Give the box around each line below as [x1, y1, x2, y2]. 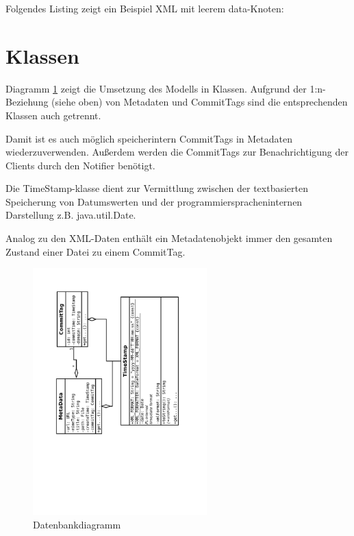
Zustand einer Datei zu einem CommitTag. [5, 244, 186, 258]
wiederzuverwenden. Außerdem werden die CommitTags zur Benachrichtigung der [5, 145, 349, 159]
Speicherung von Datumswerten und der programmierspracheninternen [5, 194, 303, 208]
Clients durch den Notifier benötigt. [5, 158, 155, 172]
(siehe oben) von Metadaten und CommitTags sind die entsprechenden [51, 95, 348, 109]
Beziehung [5, 95, 49, 109]
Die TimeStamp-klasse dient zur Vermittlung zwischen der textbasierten [5, 181, 309, 195]
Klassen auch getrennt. [5, 108, 101, 122]
